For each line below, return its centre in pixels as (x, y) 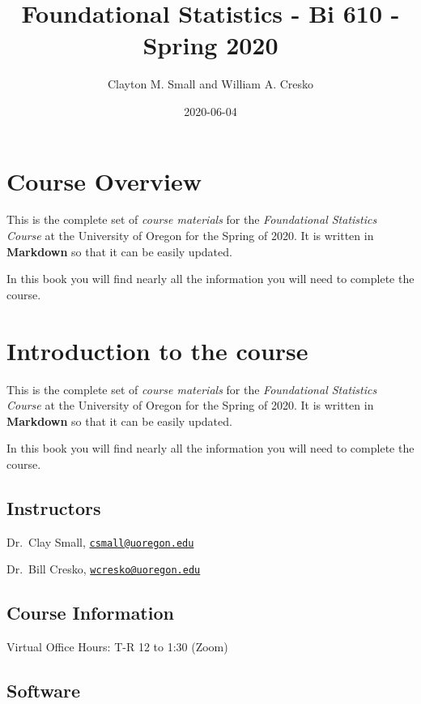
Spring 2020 (210, 45)
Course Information (90, 613)
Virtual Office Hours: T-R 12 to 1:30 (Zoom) (117, 647)
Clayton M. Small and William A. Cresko (210, 84)
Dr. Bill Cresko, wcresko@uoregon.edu (104, 569)
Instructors (54, 507)
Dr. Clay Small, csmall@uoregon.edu (100, 541)
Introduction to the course (157, 350)
